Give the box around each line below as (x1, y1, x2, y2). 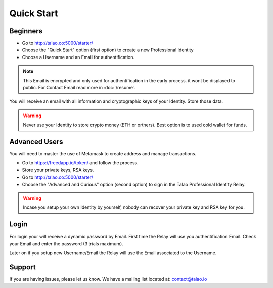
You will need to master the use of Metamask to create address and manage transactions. (9, 151, 197, 157)
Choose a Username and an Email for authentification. (22, 54, 135, 60)
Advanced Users (9, 138, 63, 146)
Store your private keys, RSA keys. (22, 167, 94, 173)
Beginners (9, 27, 43, 35)
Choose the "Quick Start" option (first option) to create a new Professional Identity (22, 47, 194, 53)
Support (9, 263, 36, 271)
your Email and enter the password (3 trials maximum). (9, 240, 123, 247)
